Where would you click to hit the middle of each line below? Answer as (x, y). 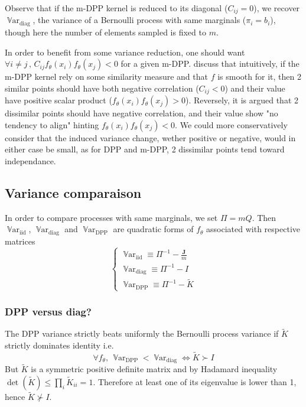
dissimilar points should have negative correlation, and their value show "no (141, 113)
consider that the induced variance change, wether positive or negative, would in (150, 137)
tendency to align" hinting (52, 124)
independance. (30, 160)
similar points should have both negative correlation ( (102, 88)
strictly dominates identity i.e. (59, 345)
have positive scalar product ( (58, 100)
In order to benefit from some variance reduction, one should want (125, 52)
